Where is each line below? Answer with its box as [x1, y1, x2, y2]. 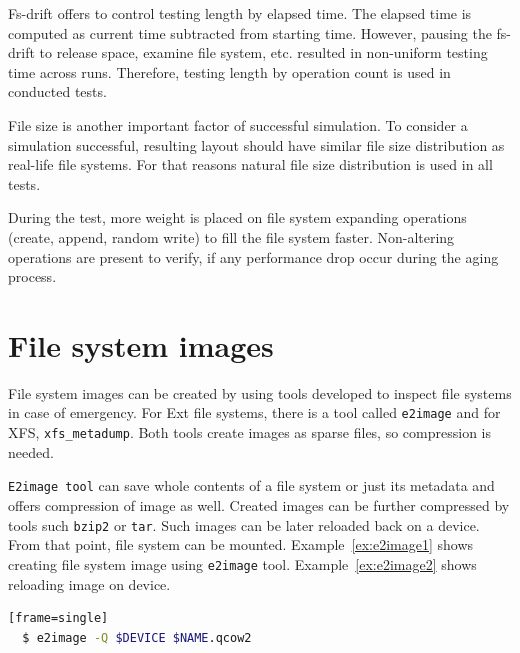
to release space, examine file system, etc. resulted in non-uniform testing [39, 42, 488, 63]
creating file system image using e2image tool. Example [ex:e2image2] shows [8, 553, 477, 574]
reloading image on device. [8, 573, 171, 594]
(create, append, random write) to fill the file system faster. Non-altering [8, 226, 455, 247]
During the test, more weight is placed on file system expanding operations [8, 207, 467, 228]
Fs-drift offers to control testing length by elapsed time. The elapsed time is [8, 3, 472, 23]
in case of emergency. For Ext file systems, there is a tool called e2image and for [8, 402, 501, 423]
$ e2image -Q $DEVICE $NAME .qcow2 [22, 630, 252, 645]
